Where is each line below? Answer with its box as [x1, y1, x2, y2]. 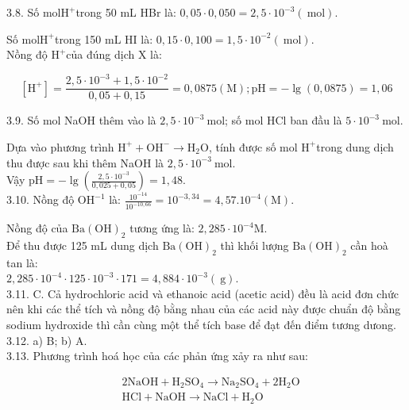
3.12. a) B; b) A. [6, 331, 87, 348]
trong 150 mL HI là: [54, 30, 153, 47]
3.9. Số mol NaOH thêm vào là [6, 112, 156, 128]
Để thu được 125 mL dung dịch [6, 236, 159, 253]
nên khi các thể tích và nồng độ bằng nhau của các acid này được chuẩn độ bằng [6, 301, 401, 317]
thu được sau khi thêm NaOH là [6, 154, 164, 171]
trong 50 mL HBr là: [75, 4, 176, 20]
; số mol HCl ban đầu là [225, 112, 342, 128]
